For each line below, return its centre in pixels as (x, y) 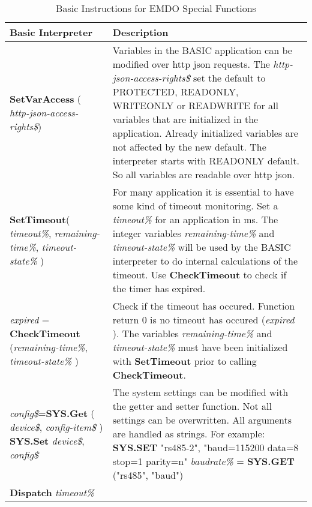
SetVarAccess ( (45, 98)
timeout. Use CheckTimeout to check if (199, 274)
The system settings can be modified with (200, 392)
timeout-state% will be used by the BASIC (202, 247)
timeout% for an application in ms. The (195, 219)
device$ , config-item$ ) (56, 427)
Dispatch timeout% (52, 492)
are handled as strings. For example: (189, 433)
